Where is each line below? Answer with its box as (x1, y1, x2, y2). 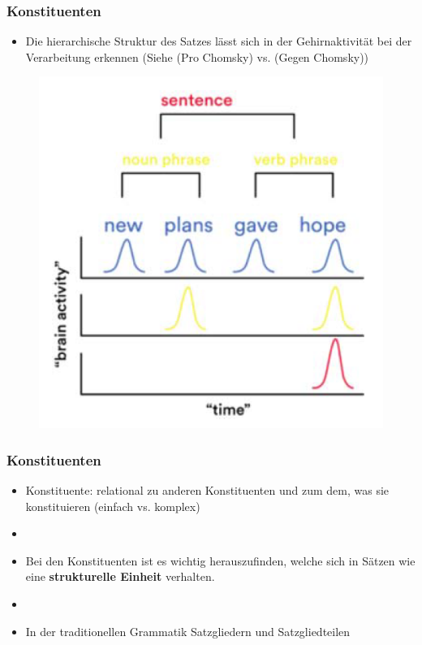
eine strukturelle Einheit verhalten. (25, 568, 215, 585)
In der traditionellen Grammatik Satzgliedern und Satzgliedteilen (25, 622, 351, 639)
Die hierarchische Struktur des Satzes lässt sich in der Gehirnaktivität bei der (25, 32, 412, 50)
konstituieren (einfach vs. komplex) (25, 497, 200, 514)
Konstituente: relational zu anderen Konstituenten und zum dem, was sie (25, 482, 390, 499)
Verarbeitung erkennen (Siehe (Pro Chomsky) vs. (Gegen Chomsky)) (25, 48, 369, 65)
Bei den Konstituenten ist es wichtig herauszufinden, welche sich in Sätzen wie (25, 552, 416, 569)
